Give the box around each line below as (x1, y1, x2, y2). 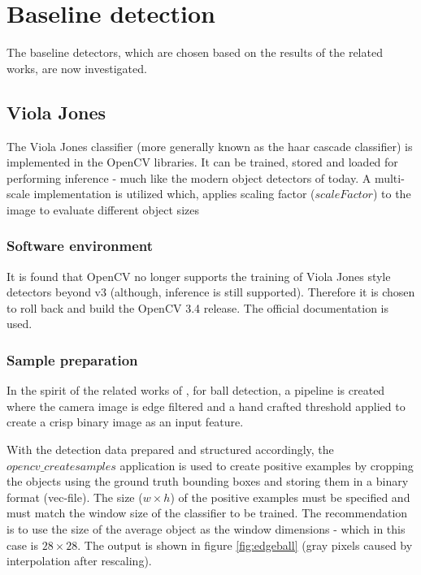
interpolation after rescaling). (7, 552, 152, 569)
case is (7, 536, 39, 553)
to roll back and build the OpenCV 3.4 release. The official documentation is (7, 299, 389, 316)
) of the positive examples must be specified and (170, 488, 410, 505)
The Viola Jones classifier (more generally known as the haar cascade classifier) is (7, 137, 413, 154)
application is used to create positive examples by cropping (119, 456, 414, 473)
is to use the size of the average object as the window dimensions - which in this (7, 521, 406, 538)
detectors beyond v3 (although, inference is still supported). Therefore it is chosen (7, 283, 415, 300)
